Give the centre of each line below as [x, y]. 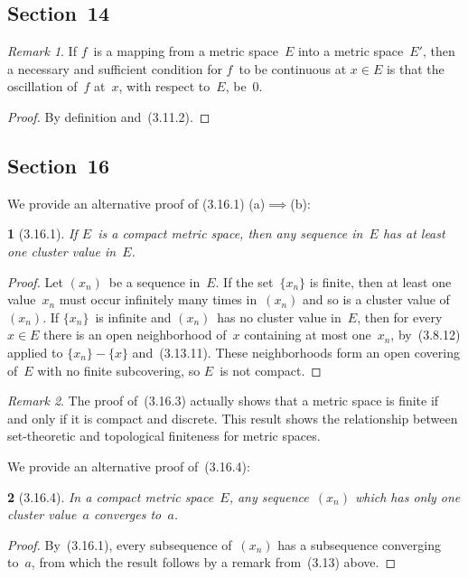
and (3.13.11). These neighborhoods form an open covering [296, 352]
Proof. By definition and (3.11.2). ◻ [109, 116]
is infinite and [133, 317]
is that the [415, 68]
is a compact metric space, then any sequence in [230, 233]
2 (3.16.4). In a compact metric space [111, 496]
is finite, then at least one [380, 281]
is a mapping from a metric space [186, 51]
